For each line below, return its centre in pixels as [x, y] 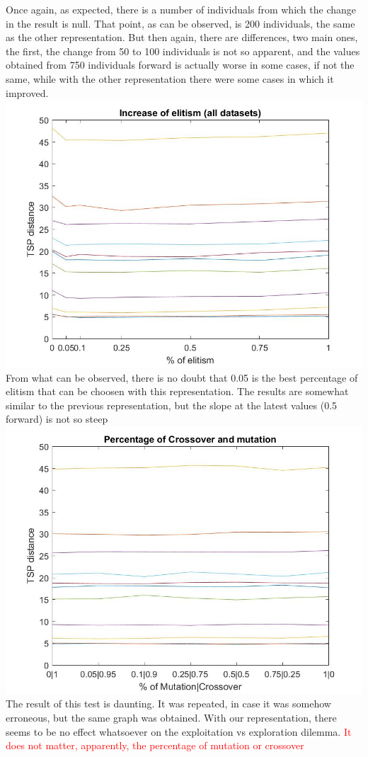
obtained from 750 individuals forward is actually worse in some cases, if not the [180, 65]
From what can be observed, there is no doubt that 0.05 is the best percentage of [182, 377]
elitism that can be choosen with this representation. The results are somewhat [177, 391]
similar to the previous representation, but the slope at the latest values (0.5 [172, 405]
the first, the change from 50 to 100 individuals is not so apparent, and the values [183, 51]
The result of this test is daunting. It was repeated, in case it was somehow [168, 704]
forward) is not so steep [57, 419]
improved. [27, 92]
